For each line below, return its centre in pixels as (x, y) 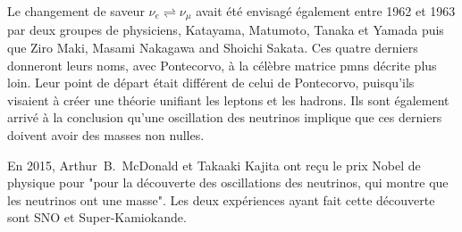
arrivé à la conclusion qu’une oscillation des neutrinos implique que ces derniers (225, 117)
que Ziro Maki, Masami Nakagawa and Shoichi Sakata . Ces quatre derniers (213, 48)
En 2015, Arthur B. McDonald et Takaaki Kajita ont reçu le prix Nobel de (214, 165)
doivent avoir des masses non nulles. (106, 135)
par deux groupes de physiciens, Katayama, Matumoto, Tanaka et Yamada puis (226, 30)
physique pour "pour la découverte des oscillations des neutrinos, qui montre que (228, 182)
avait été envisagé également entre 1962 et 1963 (326, 11)
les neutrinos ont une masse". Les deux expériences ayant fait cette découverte (221, 199)
